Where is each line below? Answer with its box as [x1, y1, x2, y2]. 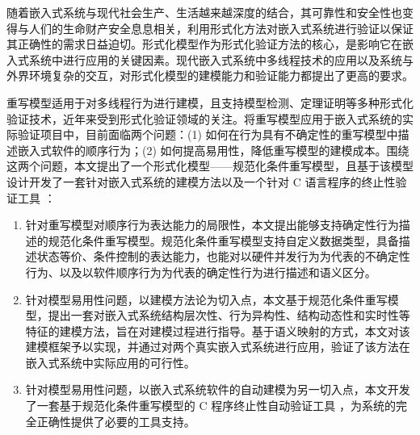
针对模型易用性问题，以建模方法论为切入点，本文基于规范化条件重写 [25, 291, 388, 307]
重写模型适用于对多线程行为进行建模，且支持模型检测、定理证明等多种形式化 [6, 94, 414, 111]
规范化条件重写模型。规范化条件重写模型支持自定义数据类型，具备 [48, 232, 399, 249]
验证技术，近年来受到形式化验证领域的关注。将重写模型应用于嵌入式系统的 [6, 110, 402, 127]
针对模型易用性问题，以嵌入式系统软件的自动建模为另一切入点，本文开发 [25, 381, 410, 398]
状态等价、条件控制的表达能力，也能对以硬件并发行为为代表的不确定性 [36, 248, 410, 265]
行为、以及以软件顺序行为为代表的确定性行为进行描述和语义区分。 [25, 263, 376, 280]
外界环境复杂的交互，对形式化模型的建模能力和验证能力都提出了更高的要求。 [6, 67, 414, 84]
